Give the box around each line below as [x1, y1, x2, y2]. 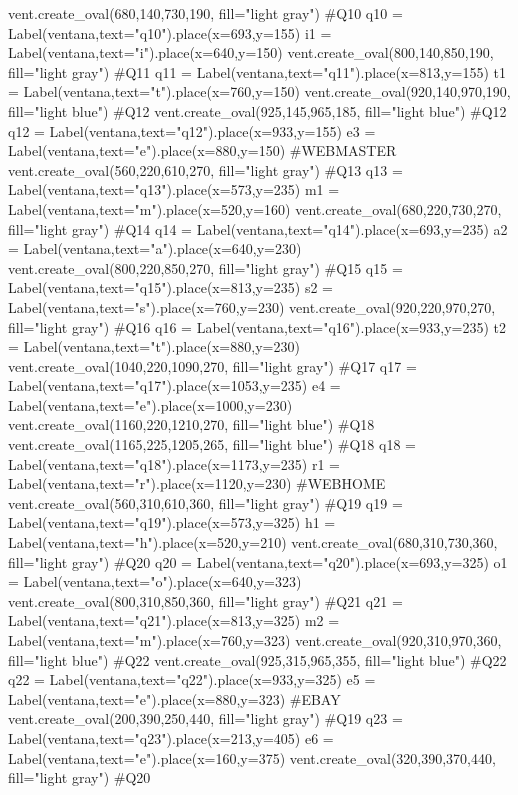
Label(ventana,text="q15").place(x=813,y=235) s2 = [8, 277, 333, 298]
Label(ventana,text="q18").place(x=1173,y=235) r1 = [8, 453, 340, 474]
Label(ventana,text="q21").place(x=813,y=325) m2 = [8, 610, 340, 631]
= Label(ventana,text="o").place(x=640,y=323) [8, 571, 302, 592]
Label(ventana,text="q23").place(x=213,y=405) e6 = [8, 727, 334, 748]
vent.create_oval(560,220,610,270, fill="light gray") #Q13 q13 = [8, 159, 403, 180]
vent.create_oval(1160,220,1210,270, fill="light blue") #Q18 [8, 414, 375, 435]
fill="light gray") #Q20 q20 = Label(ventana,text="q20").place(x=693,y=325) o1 [8, 551, 508, 572]
